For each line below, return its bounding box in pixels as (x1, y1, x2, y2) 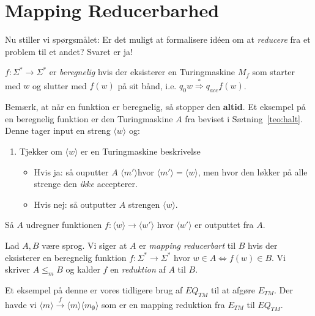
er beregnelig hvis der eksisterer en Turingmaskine (49, 65, 235, 78)
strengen (128, 197, 160, 210)
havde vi (5, 298, 37, 310)
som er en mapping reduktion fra (102, 298, 225, 310)
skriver (5, 263, 30, 276)
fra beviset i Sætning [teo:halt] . (185, 112, 303, 125)
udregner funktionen (26, 218, 102, 231)
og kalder (65, 263, 100, 276)
